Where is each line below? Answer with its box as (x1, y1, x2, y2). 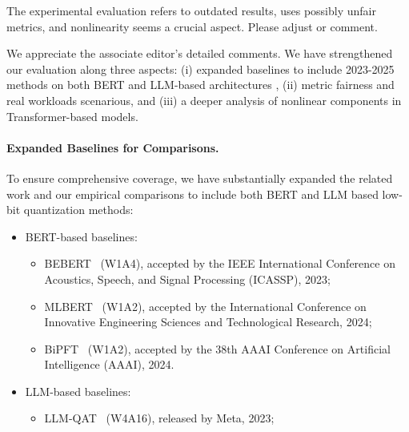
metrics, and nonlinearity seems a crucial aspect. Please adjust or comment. (6, 18, 378, 34)
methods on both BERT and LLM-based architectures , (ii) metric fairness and (6, 76, 395, 93)
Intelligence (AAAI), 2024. (44, 356, 174, 373)
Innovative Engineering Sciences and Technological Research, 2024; (44, 313, 372, 330)
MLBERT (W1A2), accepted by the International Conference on (44, 297, 367, 314)
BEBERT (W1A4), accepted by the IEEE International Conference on (44, 255, 395, 272)
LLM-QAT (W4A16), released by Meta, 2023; (44, 410, 275, 426)
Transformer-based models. (6, 107, 138, 124)
